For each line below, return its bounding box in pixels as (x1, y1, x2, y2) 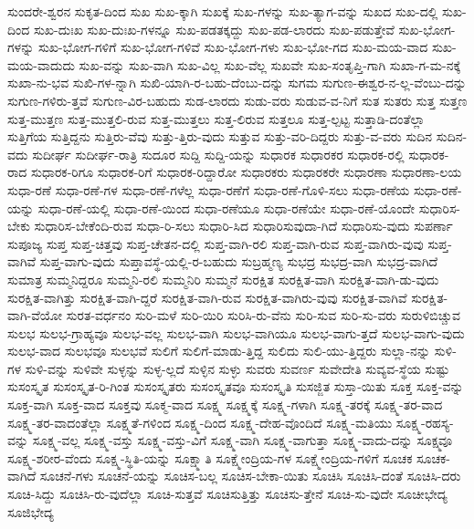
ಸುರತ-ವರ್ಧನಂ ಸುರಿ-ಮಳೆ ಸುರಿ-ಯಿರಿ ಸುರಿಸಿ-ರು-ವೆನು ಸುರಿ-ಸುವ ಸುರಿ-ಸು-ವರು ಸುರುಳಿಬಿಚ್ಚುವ (66, 306, 461, 325)
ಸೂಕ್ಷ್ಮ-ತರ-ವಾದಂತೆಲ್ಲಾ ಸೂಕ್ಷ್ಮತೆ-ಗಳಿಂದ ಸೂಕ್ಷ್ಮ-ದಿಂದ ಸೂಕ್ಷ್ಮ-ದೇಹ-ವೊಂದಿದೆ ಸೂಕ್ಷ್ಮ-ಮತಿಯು (7, 412, 393, 431)
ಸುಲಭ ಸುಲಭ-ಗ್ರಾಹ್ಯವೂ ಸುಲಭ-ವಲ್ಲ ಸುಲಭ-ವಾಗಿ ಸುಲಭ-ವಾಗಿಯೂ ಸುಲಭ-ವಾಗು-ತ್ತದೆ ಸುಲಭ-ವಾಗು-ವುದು (7, 323, 465, 342)
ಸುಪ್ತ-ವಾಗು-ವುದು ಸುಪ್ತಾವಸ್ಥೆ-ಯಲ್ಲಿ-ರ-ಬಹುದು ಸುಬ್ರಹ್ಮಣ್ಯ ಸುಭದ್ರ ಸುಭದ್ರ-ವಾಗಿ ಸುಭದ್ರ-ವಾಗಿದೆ (39, 252, 438, 271)
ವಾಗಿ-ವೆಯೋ (7, 306, 63, 325)
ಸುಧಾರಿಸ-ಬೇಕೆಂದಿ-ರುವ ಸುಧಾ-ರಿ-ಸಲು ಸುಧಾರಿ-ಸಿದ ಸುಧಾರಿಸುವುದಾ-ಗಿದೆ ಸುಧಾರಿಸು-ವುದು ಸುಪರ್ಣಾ (34, 216, 453, 235)
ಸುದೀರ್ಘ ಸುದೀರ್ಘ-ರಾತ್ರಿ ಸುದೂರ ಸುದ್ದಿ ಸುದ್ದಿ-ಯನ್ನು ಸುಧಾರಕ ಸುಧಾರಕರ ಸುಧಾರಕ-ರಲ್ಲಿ (32, 144, 405, 163)
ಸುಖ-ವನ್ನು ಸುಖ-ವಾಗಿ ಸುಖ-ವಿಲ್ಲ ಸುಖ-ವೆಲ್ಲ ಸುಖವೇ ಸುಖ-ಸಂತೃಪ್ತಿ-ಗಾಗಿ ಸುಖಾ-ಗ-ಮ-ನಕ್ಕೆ (79, 55, 461, 74)
